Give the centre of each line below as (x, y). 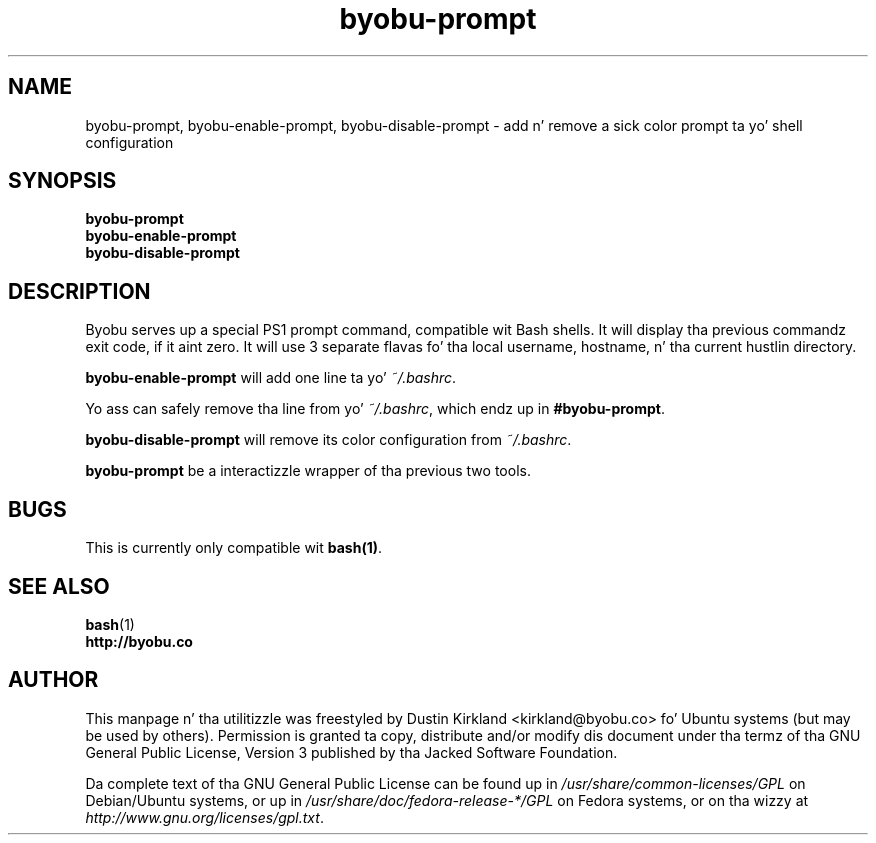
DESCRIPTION (79, 291)
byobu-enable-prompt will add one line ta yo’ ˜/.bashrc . (271, 378)
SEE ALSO (59, 586)
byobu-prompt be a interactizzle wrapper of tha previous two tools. (308, 471)
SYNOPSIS (62, 181)
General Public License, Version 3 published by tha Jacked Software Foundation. (351, 752)
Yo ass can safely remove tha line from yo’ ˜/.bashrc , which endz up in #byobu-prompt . (375, 409)
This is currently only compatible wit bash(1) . (234, 548)
